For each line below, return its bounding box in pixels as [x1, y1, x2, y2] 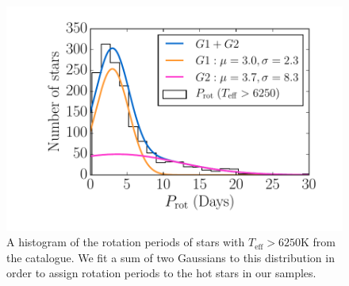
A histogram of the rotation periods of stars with [6, 234, 245, 250]
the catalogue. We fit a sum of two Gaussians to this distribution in [6, 249, 335, 265]
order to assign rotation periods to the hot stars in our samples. [6, 265, 316, 281]
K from [300, 234, 336, 250]
